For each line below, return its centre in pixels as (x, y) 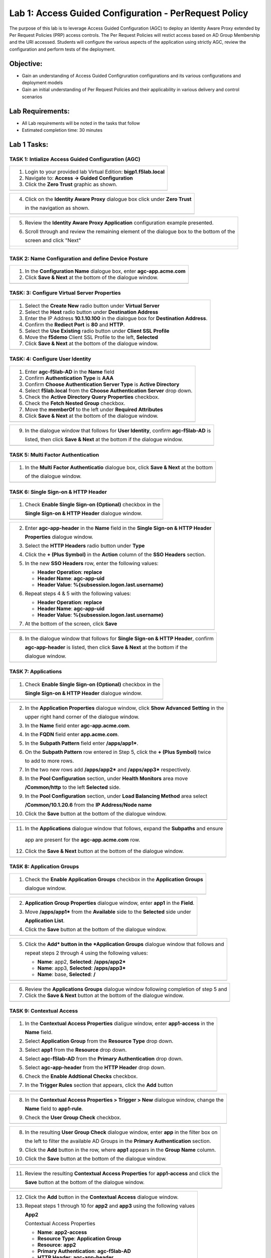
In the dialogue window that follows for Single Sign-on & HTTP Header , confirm (119, 638)
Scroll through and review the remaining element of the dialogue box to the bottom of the (130, 231)
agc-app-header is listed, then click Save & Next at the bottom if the (106, 647)
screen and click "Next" (53, 241)
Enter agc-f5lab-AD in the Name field (70, 371)
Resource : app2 (57, 1245)
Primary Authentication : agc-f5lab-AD (84, 1251)
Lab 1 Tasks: (29, 144)
